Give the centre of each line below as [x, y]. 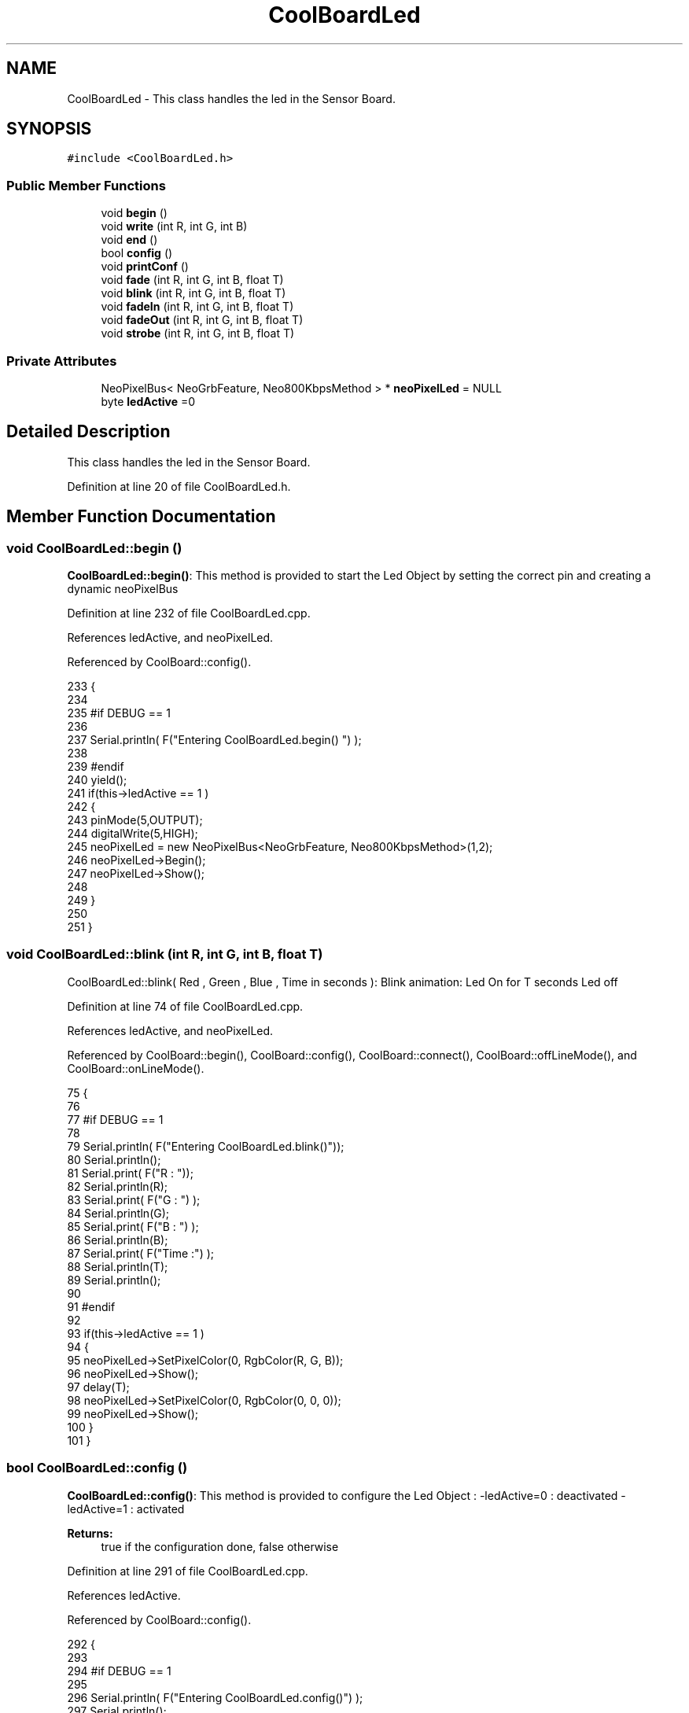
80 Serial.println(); [114, 1159]
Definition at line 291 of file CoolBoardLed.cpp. [188, 1571]
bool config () [137, 253]
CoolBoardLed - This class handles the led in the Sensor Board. [231, 98]
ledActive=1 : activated [126, 1509]
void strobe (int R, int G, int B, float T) [198, 333]
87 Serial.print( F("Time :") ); [141, 1253]
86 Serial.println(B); [118, 1240]
